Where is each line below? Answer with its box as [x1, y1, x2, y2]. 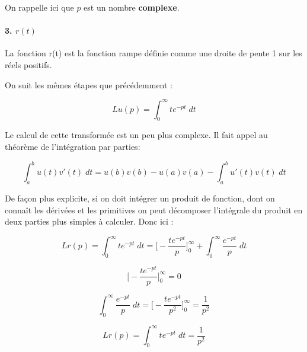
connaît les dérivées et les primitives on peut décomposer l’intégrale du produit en [5, 203, 303, 216]
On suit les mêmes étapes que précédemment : [5, 78, 172, 91]
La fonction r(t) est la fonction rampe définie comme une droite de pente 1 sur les [5, 47, 302, 59]
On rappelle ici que [5, 1, 74, 13]
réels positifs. [5, 58, 52, 71]
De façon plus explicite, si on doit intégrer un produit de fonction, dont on [5, 191, 275, 204]
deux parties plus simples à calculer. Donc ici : [5, 215, 174, 228]
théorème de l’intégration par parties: [5, 140, 140, 153]
